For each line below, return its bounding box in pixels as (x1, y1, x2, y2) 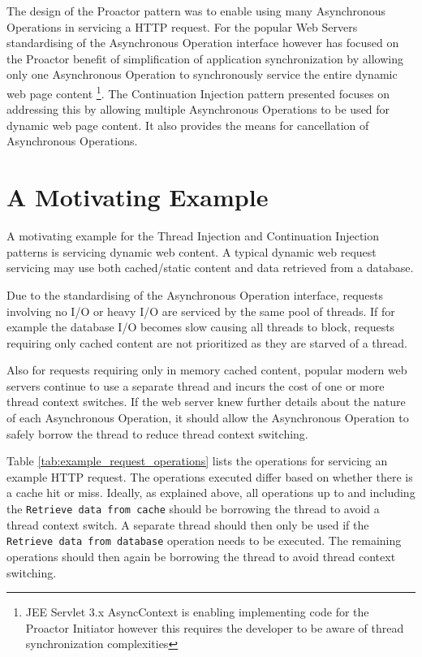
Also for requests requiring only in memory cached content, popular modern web (6, 361, 407, 378)
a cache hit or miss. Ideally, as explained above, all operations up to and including (6, 484, 416, 501)
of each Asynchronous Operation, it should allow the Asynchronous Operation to (6, 409, 409, 426)
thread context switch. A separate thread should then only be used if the (6, 516, 369, 533)
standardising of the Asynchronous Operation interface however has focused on (6, 34, 399, 51)
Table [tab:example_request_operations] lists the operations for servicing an (6, 452, 388, 469)
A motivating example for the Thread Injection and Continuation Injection (6, 227, 380, 244)
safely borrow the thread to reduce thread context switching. (6, 425, 308, 442)
